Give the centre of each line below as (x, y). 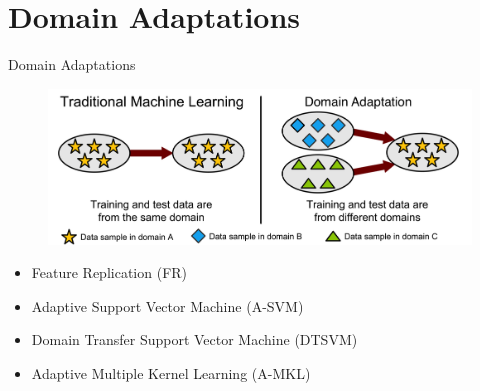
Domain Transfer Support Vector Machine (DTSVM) (194, 339)
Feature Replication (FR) (109, 272)
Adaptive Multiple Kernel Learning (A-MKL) (171, 372)
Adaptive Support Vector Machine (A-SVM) (167, 305)
